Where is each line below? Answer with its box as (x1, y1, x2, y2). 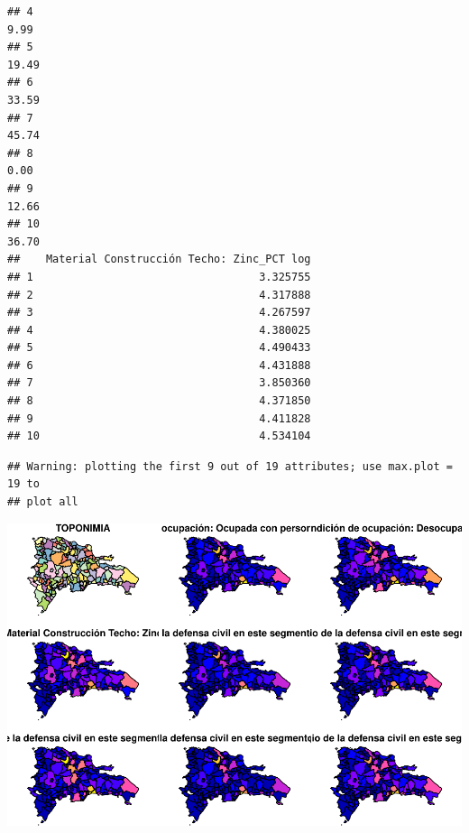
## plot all (7, 495, 78, 509)
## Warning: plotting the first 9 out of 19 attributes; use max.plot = (7, 459, 453, 473)
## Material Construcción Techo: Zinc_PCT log (7, 253, 311, 266)
